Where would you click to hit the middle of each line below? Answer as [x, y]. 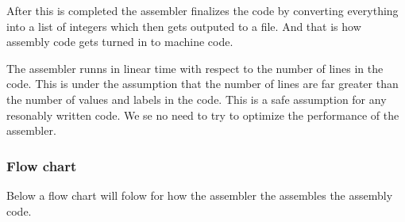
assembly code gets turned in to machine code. [120, 42]
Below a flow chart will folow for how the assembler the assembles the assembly [200, 195]
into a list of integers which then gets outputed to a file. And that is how [184, 26]
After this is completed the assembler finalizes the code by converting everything [202, 10]
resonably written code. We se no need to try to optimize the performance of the [203, 115]
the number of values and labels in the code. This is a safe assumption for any [197, 99]
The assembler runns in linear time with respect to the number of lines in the [195, 68]
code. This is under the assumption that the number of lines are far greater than [202, 84]
